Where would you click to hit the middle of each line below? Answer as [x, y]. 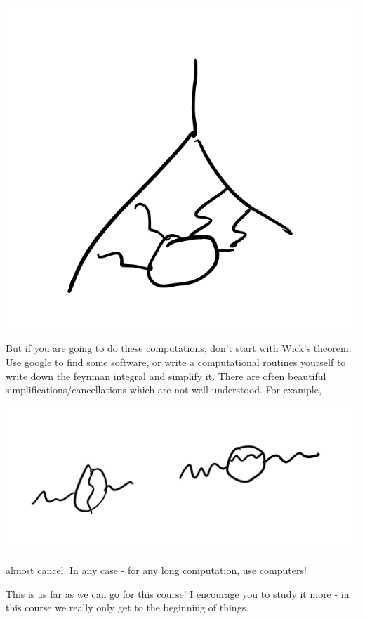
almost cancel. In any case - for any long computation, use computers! [156, 570]
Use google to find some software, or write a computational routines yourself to [176, 362]
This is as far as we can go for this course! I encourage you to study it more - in [178, 593]
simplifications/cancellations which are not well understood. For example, [164, 390]
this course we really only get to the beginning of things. [127, 607]
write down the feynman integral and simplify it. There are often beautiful [166, 376]
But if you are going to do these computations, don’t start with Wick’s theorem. [179, 348]
